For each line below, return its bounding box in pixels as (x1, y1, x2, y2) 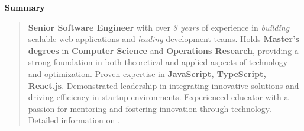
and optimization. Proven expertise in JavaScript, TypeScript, (28, 67, 266, 79)
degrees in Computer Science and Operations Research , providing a (28, 44, 299, 56)
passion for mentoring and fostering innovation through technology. (28, 102, 271, 114)
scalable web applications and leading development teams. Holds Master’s (28, 33, 299, 45)
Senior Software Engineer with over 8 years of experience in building (28, 21, 290, 33)
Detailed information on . (28, 114, 120, 126)
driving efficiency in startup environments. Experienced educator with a (28, 91, 289, 103)
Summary (5, 1, 45, 13)
